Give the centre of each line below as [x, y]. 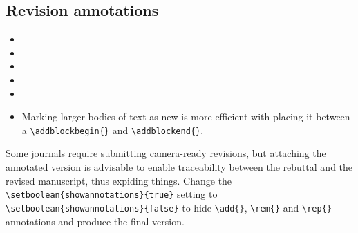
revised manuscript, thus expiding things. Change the [119, 180]
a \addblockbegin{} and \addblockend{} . [113, 130]
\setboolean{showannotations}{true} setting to [112, 194]
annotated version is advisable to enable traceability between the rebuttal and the [179, 167]
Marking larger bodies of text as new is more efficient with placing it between [186, 116]
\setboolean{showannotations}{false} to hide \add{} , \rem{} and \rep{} [169, 207]
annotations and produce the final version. [95, 221]
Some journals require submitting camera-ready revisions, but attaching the [166, 153]
